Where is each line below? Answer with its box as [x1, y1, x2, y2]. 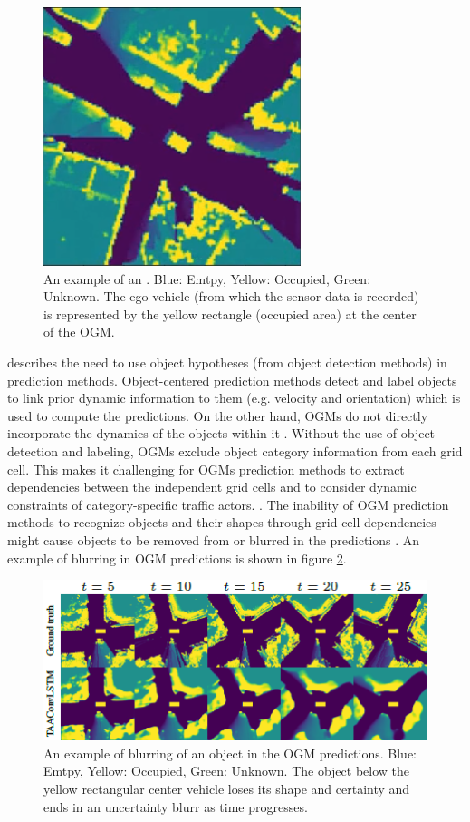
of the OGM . [43, 322, 115, 341]
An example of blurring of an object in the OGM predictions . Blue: [43, 743, 417, 762]
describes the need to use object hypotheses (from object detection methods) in [7, 352, 447, 371]
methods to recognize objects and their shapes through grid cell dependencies [7, 513, 436, 532]
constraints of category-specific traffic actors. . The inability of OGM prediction [7, 494, 449, 514]
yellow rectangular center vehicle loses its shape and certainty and [43, 779, 410, 798]
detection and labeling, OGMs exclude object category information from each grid [7, 441, 463, 460]
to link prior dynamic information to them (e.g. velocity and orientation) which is [7, 388, 461, 407]
